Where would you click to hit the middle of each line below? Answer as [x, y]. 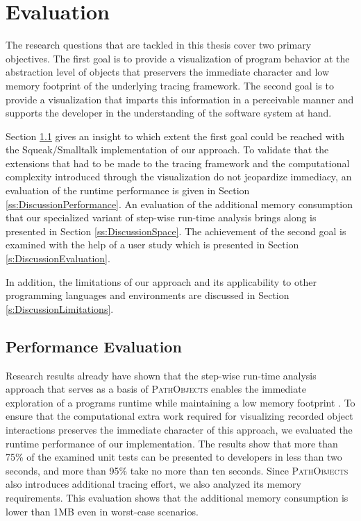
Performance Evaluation [94, 346]
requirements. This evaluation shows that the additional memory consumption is [177, 497]
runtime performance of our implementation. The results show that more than [172, 443]
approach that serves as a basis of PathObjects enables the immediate [156, 389]
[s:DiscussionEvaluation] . [58, 258]
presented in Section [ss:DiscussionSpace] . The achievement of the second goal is [176, 231]
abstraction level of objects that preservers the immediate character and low [168, 72]
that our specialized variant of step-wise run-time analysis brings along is [161, 217]
